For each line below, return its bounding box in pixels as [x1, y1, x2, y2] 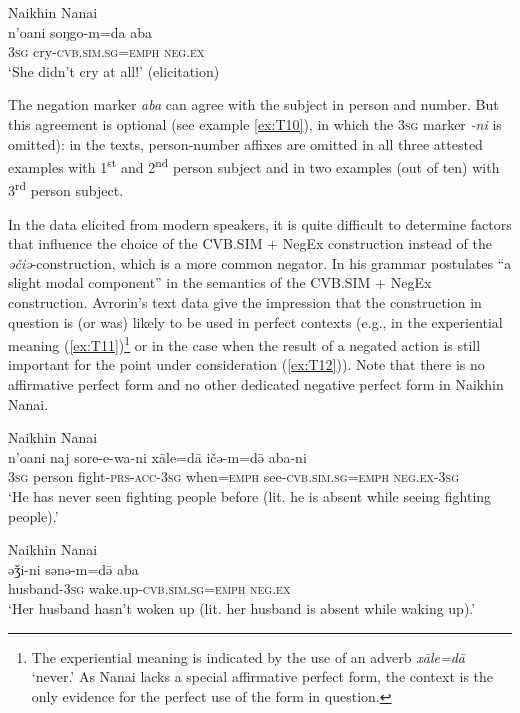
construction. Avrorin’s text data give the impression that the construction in [8, 292, 482, 313]
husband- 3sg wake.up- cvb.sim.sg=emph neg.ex [8, 578, 291, 599]
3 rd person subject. [8, 177, 124, 201]
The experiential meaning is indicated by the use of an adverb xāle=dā [31, 646, 465, 667]
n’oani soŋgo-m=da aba [8, 21, 153, 42]
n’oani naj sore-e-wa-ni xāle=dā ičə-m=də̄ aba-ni [8, 446, 307, 467]
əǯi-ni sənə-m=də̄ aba [8, 558, 139, 579]
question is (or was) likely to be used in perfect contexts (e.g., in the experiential [8, 311, 503, 332]
